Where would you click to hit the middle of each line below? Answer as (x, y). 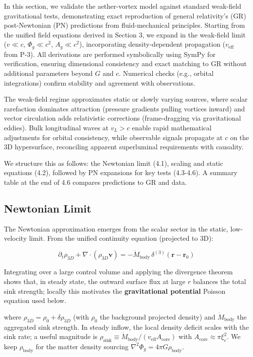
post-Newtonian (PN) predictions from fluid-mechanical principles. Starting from (125, 25)
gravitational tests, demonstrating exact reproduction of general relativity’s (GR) (125, 15)
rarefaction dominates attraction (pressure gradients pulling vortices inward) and (125, 108)
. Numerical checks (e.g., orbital (166, 73)
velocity (16, 238)
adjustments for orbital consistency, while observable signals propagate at (113, 137)
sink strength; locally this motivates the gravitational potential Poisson (115, 291)
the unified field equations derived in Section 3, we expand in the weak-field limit (125, 34)
